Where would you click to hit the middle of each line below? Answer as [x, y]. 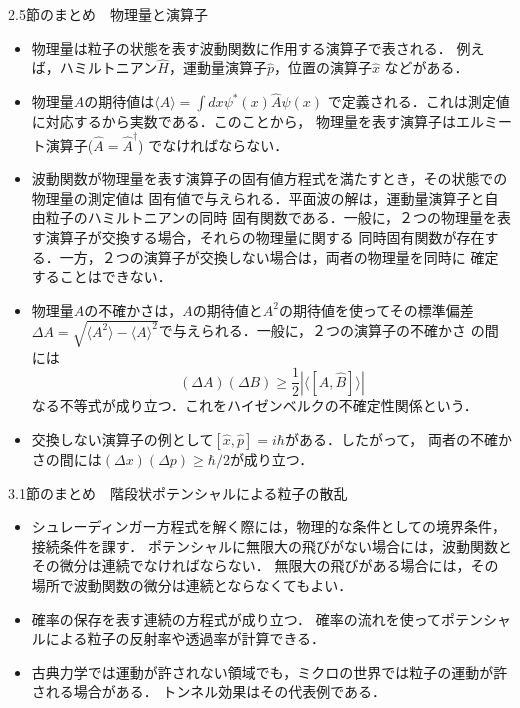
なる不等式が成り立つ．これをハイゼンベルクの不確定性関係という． [254, 405]
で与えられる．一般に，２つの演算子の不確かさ [312, 330]
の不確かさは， [133, 309]
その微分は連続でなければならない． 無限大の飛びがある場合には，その [265, 565]
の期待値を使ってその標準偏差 [376, 309]
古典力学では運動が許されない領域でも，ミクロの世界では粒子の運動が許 [269, 671]
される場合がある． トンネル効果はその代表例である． [209, 691]
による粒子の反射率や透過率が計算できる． [185, 638]
